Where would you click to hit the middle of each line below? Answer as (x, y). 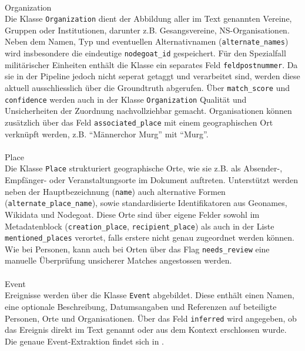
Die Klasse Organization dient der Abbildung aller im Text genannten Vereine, (148, 18)
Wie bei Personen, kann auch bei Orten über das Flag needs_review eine (137, 249)
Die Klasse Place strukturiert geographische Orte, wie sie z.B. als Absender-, (144, 168)
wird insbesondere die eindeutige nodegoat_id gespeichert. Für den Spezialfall (145, 53)
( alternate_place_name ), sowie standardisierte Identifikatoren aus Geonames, (146, 203)
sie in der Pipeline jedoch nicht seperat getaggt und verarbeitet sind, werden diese (152, 76)
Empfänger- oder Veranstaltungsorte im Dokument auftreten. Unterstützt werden (152, 180)
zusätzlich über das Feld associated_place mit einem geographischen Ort (139, 122)
